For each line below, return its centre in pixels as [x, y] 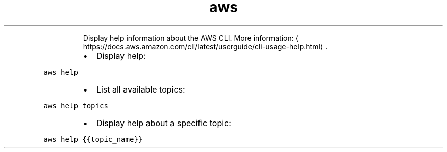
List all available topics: [141, 89]
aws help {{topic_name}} [93, 139]
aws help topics [76, 105]
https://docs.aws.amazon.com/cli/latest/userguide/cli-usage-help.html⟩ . [205, 46]
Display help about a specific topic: [164, 123]
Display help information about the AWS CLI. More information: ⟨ [191, 38]
